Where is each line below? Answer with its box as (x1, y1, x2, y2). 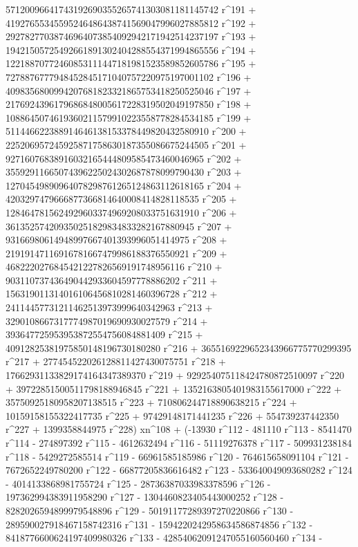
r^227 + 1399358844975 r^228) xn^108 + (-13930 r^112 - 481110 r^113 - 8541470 (6, 422, 352, 436)
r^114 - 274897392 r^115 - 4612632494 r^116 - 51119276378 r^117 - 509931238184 (6, 436, 352, 449)
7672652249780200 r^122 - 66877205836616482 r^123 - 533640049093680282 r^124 (6, 463, 352, 477)
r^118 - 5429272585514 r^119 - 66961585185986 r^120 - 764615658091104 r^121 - (6, 449, 349, 463)
